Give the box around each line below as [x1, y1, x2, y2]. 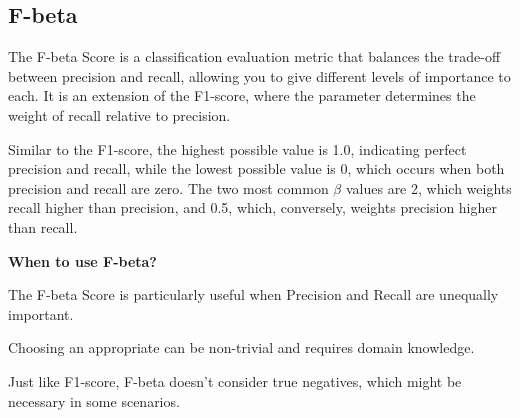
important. [8, 303, 74, 324]
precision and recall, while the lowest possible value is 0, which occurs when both [8, 158, 505, 179]
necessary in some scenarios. [8, 390, 180, 411]
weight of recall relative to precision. [8, 104, 231, 125]
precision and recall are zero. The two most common [8, 177, 329, 198]
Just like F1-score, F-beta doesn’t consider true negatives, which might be [8, 370, 462, 391]
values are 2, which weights [345, 177, 512, 198]
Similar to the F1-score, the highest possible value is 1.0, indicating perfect [8, 138, 467, 159]
